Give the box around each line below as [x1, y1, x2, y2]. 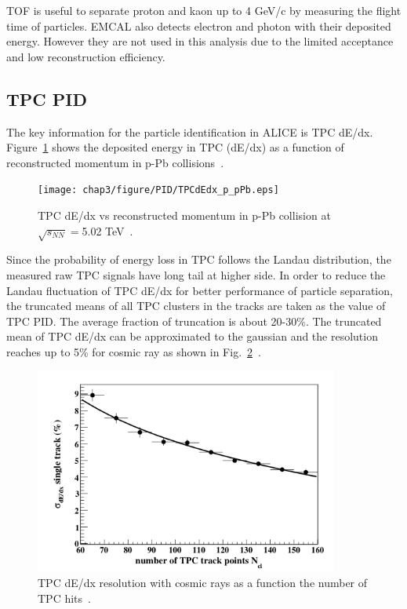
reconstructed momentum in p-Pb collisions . [6, 154, 224, 170]
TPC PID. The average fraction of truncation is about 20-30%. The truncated [6, 312, 382, 329]
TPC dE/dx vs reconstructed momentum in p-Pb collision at [38, 207, 331, 224]
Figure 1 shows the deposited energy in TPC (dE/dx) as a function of [6, 139, 344, 155]
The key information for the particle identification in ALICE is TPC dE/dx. [6, 123, 373, 140]
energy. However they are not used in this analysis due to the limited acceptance [6, 33, 394, 49]
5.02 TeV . [82, 222, 133, 239]
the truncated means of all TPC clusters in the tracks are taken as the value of [6, 297, 386, 314]
